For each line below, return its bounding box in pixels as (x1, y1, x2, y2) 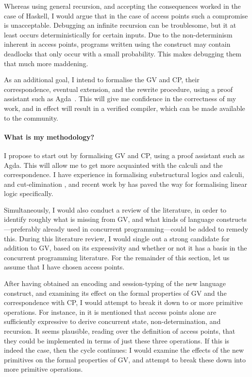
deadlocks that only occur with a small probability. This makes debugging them (4, 48, 241, 58)
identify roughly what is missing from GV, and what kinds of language (4, 214, 214, 224)
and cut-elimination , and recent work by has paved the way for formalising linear (4, 179, 247, 189)
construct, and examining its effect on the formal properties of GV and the (4, 287, 227, 298)
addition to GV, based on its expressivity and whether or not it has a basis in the (4, 243, 247, 253)
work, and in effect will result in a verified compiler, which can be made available (4, 103, 245, 113)
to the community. (4, 112, 58, 123)
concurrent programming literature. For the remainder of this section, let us (4, 252, 230, 262)
